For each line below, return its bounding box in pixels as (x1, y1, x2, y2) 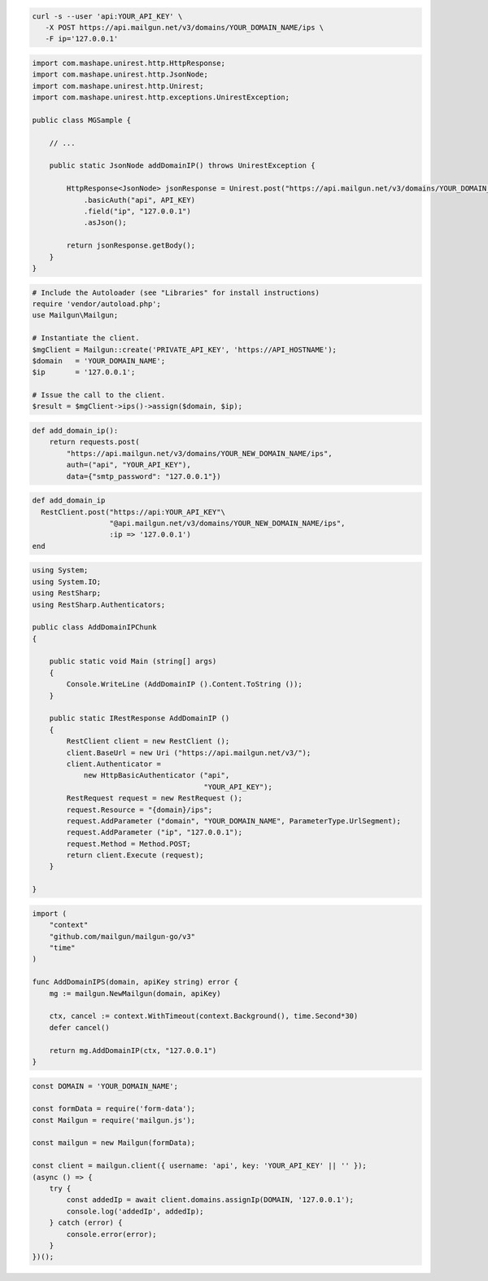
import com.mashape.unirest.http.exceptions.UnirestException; (32, 93, 290, 102)
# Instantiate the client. (32, 334, 140, 343)
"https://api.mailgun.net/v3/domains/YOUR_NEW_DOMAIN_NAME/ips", (66, 449, 333, 458)
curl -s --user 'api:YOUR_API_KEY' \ (32, 11, 183, 20)
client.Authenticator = (66, 759, 162, 769)
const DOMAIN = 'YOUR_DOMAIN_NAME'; (32, 1081, 179, 1090)
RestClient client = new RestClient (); (66, 737, 230, 746)
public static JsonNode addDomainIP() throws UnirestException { (49, 161, 316, 170)
